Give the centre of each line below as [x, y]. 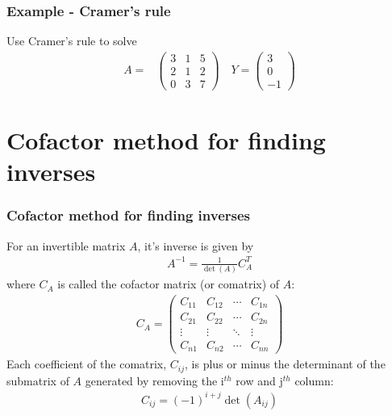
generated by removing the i [154, 380]
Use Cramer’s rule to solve [72, 41]
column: [314, 380]
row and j [259, 380]
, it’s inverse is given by [196, 245]
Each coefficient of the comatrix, [87, 364]
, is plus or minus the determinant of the [285, 364]
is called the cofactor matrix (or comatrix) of [169, 284]
